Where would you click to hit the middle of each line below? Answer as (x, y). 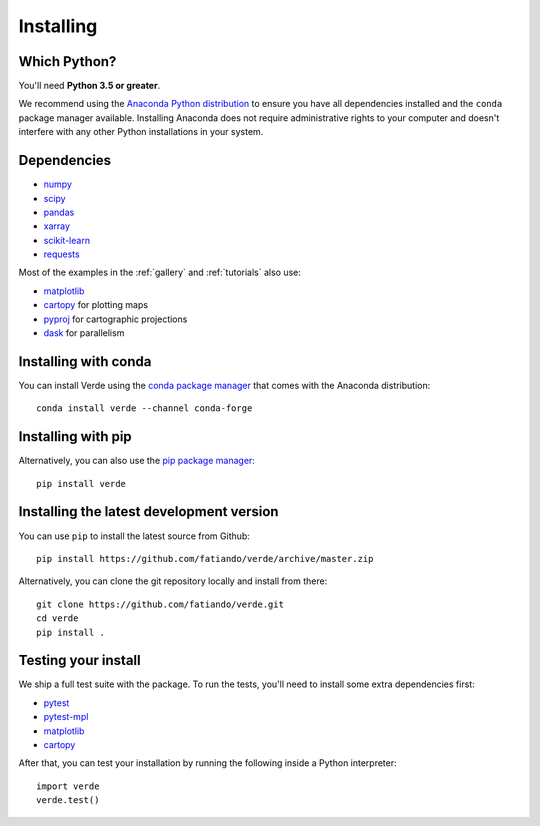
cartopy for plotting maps (96, 305)
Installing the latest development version (148, 511)
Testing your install (79, 660)
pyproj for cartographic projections (115, 319)
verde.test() (68, 800)
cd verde (57, 618)
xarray (56, 226)
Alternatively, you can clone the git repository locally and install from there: (173, 581)
